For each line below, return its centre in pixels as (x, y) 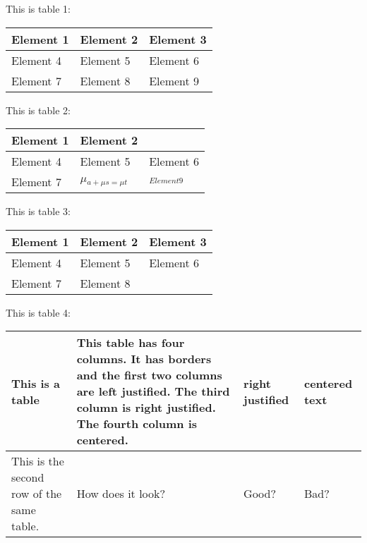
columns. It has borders (144, 359)
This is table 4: (38, 312)
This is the (38, 461)
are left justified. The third (153, 391)
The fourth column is (137, 424)
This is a (36, 383)
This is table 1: (38, 8)
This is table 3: (38, 211)
